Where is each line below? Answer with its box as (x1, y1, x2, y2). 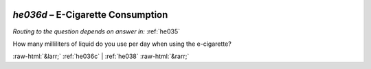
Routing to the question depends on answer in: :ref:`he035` (12, 27, 181, 36)
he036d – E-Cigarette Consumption (12, 9, 168, 20)
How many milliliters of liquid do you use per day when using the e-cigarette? (12, 40, 232, 48)
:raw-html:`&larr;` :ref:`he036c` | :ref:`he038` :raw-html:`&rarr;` (12, 52, 190, 61)
